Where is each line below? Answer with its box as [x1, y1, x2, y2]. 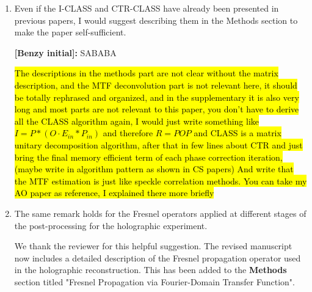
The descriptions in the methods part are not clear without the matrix [14, 67, 278, 79]
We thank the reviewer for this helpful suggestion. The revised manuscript [14, 239, 292, 252]
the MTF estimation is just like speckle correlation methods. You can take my [14, 174, 307, 187]
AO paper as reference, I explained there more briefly [14, 186, 214, 199]
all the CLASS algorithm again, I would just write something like [14, 114, 259, 127]
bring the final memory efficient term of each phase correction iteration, [14, 150, 283, 163]
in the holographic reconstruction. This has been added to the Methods [14, 263, 287, 276]
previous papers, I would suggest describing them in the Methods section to [14, 13, 298, 26]
